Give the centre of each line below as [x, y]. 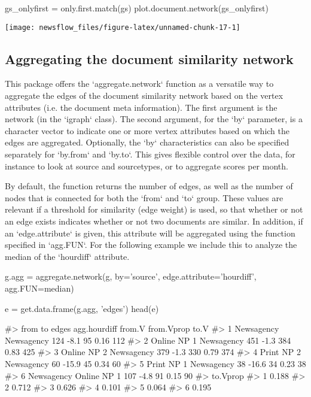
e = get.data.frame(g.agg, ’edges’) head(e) [82, 308]
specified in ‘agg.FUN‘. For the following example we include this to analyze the [151, 245]
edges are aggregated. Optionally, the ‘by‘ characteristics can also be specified [147, 142]
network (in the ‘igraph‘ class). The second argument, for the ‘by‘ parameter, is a [154, 119]
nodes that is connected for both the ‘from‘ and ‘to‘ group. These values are [144, 197]
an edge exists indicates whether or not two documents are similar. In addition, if [154, 221]
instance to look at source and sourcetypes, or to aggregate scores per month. [147, 166]
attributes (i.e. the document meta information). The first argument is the [141, 107]
